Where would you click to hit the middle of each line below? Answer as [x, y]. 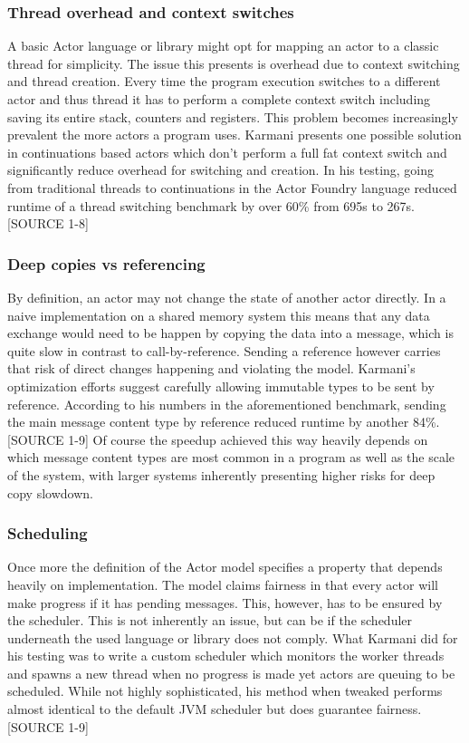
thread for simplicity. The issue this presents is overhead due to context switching [234, 63]
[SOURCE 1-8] [48, 223]
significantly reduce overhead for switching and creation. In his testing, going [221, 170]
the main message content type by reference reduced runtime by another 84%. [224, 422]
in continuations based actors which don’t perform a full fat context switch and [227, 152]
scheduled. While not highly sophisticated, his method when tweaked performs [225, 691]
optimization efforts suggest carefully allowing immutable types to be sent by [221, 386]
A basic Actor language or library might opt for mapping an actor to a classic [223, 46]
